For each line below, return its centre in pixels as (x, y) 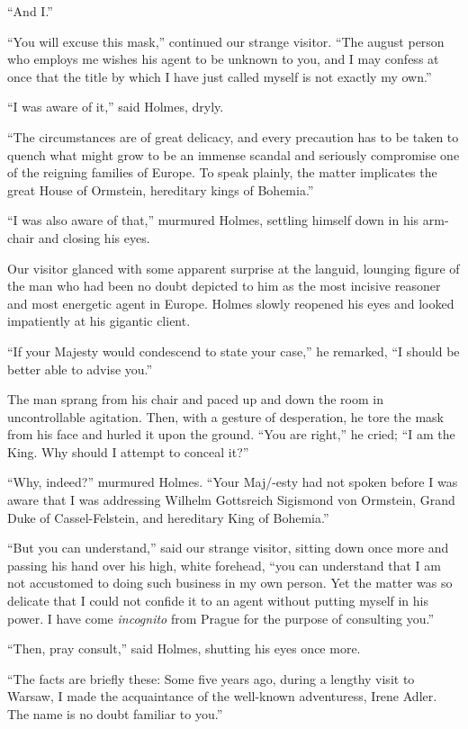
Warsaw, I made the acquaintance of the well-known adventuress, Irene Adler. (222, 696)
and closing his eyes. (94, 237)
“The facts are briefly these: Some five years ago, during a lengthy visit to (211, 678)
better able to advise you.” (80, 369)
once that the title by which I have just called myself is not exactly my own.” (220, 76)
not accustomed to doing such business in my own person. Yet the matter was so (230, 583)
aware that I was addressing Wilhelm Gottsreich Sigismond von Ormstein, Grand (231, 500)
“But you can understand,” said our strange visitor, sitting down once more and (228, 548)
